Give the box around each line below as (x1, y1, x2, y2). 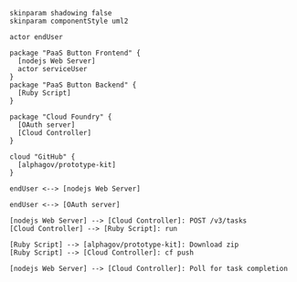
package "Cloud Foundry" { (9, 112, 112, 121)
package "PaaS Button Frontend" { (9, 48, 142, 57)
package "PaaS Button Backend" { (9, 80, 137, 89)
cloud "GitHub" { (9, 152, 76, 162)
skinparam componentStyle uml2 (9, 16, 129, 26)
